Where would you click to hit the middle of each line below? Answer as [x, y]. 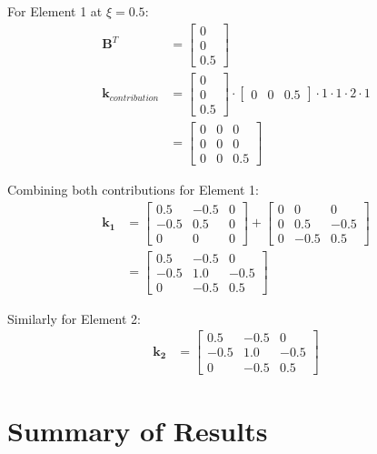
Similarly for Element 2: [74, 318]
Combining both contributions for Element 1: [133, 189]
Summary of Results [138, 430]
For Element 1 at [55, 11]
